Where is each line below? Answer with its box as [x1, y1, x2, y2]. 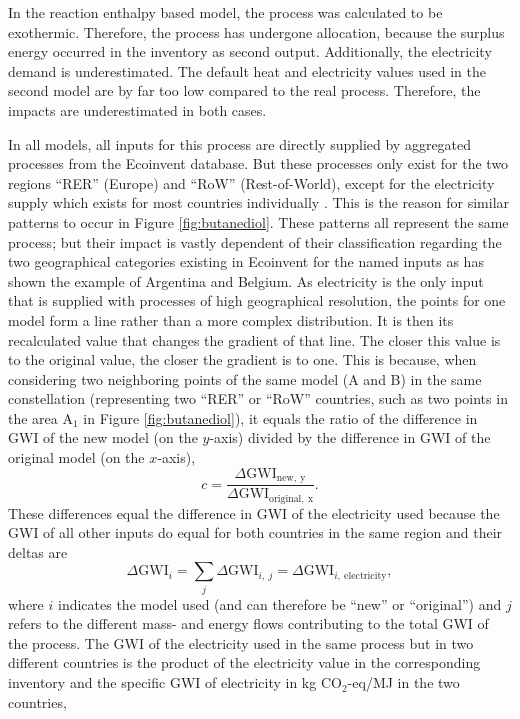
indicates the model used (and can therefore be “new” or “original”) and [57, 593, 502, 614]
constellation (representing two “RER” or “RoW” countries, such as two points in [8, 388, 508, 409]
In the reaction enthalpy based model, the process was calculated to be [8, 2, 443, 22]
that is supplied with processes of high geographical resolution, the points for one [8, 290, 506, 311]
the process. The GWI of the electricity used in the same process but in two [8, 632, 474, 653]
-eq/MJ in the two [347, 672, 460, 693]
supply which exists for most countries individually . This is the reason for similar [8, 192, 510, 213]
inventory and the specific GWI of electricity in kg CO [8, 672, 342, 693]
